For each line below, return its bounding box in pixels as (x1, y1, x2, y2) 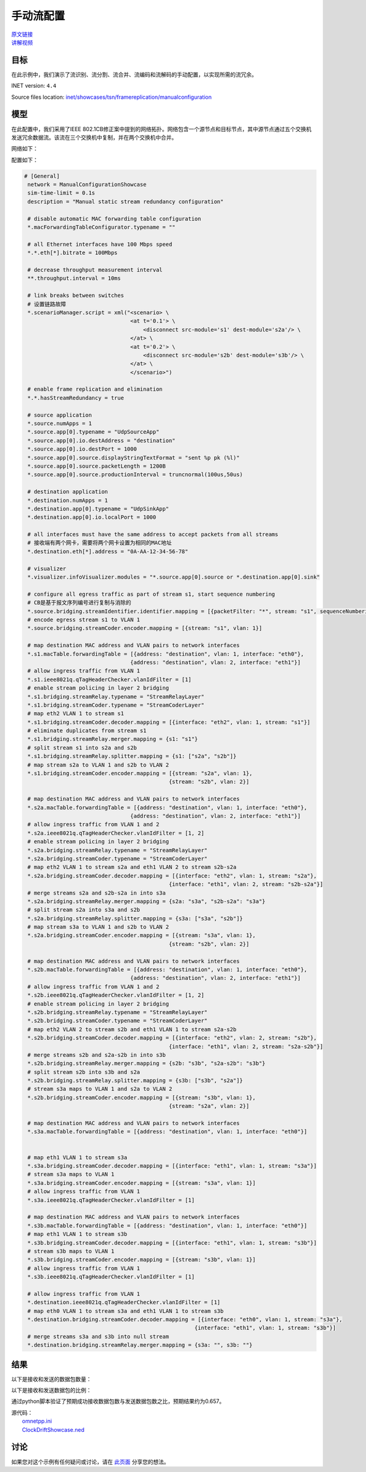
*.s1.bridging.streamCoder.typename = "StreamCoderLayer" (27, 701, 204, 709)
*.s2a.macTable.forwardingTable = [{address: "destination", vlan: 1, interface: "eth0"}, (27, 804, 307, 811)
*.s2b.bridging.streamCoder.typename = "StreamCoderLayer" (27, 1017, 208, 1024)
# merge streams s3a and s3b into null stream (27, 1333, 169, 1340)
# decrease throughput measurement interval (27, 266, 163, 273)
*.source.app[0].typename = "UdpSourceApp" (27, 429, 160, 435)
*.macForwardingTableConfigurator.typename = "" (27, 224, 176, 231)
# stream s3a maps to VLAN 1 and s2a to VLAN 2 (27, 1085, 173, 1093)
